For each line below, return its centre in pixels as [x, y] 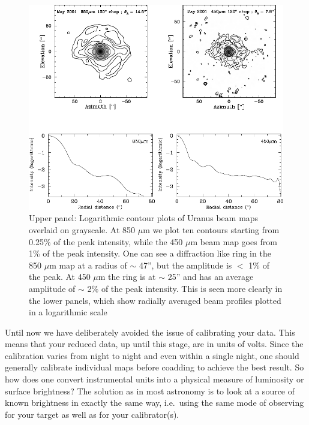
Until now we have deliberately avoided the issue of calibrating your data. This [150, 332]
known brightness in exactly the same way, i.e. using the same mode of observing [154, 403]
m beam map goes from [234, 241]
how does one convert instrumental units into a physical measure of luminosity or [154, 379]
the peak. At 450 [60, 277]
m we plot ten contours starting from [211, 229]
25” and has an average [211, 277]
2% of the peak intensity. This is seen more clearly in [185, 288]
